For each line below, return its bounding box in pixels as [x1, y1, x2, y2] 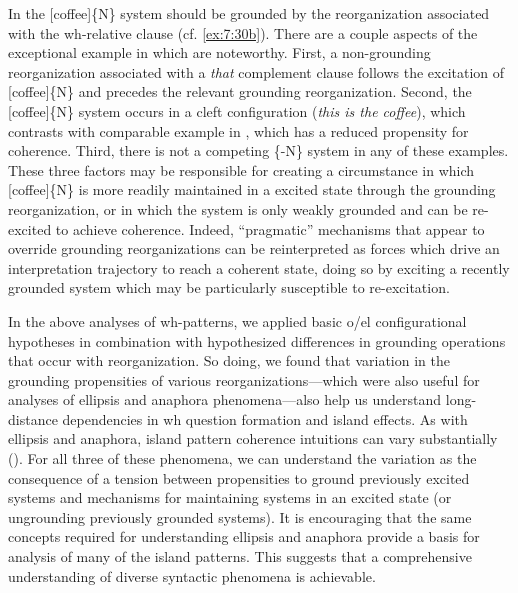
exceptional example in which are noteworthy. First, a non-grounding [8, 42, 431, 63]
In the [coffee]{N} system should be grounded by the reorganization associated [8, 3, 490, 23]
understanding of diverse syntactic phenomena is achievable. [8, 565, 376, 586]
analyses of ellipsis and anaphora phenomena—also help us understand [8, 389, 442, 410]
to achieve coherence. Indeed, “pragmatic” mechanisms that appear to [55, 218, 485, 239]
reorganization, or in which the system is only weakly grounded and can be [8, 198, 468, 219]
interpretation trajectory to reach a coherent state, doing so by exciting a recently [8, 257, 510, 278]
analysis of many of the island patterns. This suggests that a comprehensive [8, 546, 472, 567]
